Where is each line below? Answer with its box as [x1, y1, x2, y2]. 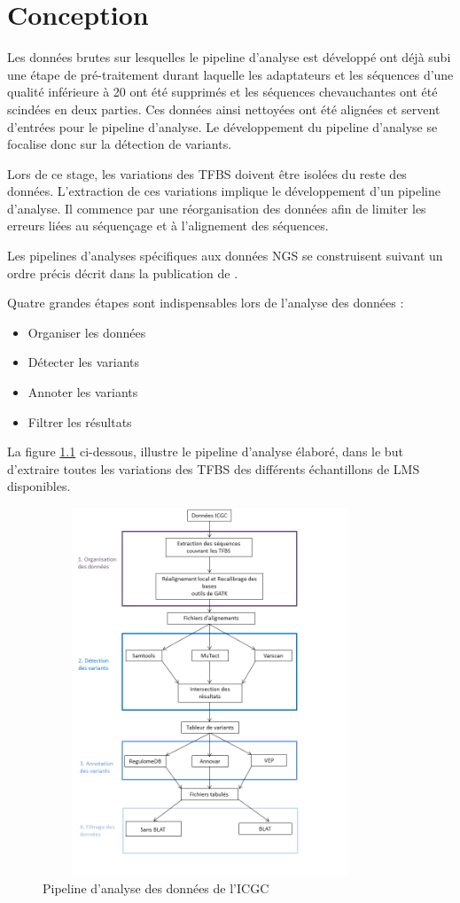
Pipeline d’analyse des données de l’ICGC [43, 879, 269, 898]
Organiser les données [27, 323, 146, 341]
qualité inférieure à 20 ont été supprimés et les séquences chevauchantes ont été [7, 82, 438, 101]
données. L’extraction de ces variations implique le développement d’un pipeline [7, 182, 441, 200]
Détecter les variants [27, 353, 140, 371]
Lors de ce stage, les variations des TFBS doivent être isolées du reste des [7, 164, 407, 183]
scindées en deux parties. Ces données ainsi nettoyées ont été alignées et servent [7, 99, 441, 118]
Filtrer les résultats [27, 412, 132, 431]
